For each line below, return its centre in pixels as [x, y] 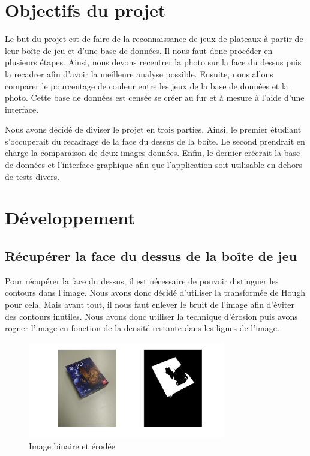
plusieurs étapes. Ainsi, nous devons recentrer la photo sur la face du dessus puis [153, 62]
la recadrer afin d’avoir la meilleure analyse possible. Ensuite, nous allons [139, 73]
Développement [70, 217]
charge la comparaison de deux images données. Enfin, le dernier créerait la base [153, 153]
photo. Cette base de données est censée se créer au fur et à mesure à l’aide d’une [155, 97]
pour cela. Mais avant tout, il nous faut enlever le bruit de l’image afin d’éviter [150, 304]
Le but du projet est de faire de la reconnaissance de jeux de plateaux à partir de [154, 39]
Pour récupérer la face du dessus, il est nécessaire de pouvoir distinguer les [142, 280]
